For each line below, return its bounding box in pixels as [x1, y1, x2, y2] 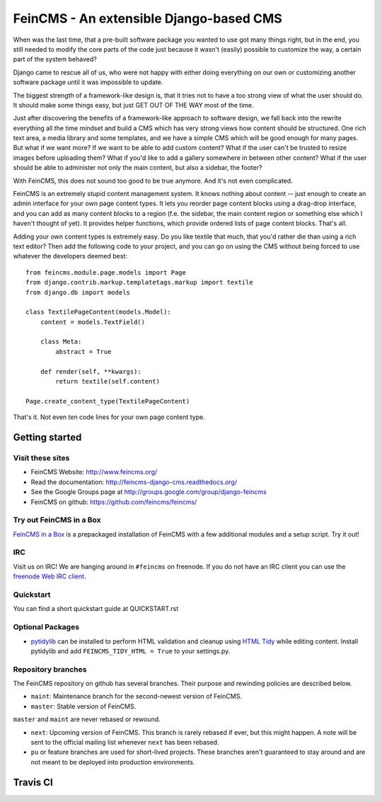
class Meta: [40, 338, 82, 346]
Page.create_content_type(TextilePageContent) [25, 397, 190, 405]
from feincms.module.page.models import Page [25, 268, 187, 276]
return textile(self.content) [55, 377, 161, 386]
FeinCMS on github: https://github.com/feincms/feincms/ [30, 498, 197, 506]
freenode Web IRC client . [13, 572, 86, 580]
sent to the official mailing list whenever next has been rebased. [30, 738, 219, 746]
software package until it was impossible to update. [13, 78, 163, 86]
